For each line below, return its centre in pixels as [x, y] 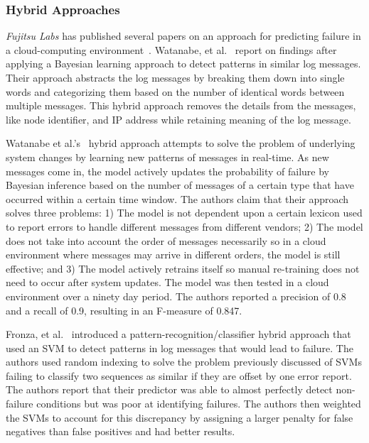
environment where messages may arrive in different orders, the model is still [173, 255]
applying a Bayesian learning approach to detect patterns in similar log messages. [183, 64]
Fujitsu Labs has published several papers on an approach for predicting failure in [183, 36]
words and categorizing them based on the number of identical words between [175, 91]
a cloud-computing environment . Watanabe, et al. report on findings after [171, 49]
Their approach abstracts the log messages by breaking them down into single [175, 77]
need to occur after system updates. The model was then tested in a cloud [167, 282]
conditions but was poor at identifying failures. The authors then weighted [199, 404]
